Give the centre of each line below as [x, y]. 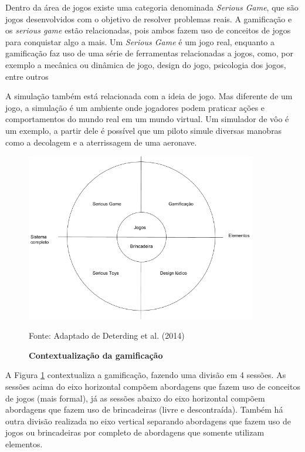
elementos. [24, 443]
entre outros [27, 76]
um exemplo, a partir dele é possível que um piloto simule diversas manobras [144, 130]
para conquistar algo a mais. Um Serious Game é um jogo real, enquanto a [140, 41]
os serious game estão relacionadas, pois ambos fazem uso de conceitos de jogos [148, 30]
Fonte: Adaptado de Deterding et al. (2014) [107, 335]
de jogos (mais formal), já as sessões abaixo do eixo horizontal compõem [135, 398]
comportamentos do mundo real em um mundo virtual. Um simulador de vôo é [147, 119]
